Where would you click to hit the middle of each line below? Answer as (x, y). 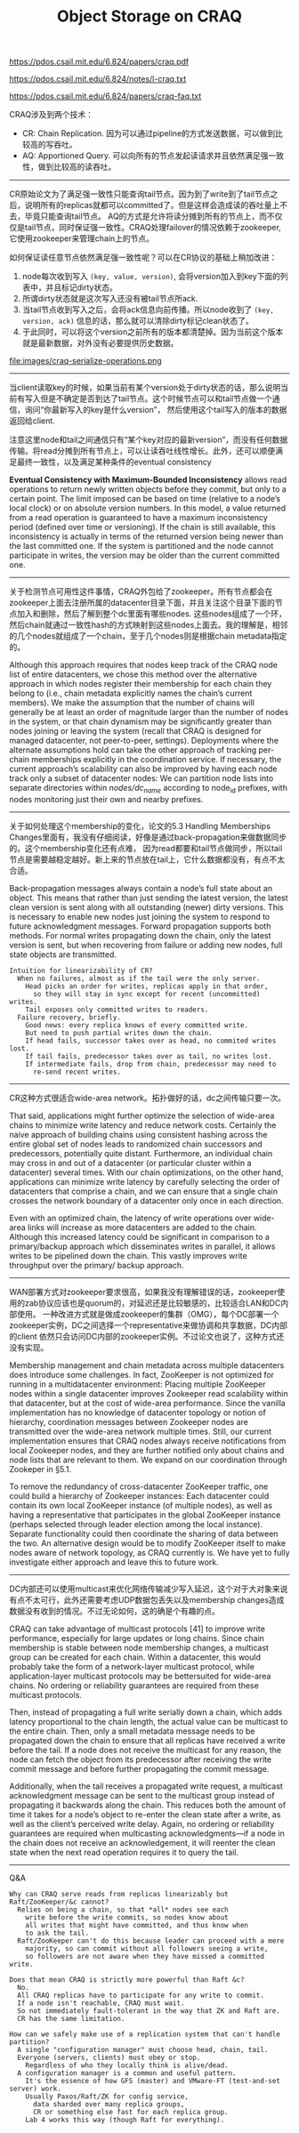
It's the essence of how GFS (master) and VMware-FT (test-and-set (153, 2081)
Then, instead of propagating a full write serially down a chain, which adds (146, 1712)
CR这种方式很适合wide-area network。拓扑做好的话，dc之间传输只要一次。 (148, 1098)
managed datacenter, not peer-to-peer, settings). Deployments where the (144, 741)
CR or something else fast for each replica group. (130, 2112)
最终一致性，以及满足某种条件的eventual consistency (114, 462)
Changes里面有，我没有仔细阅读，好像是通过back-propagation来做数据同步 (148, 837)
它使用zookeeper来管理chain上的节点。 (81, 238)
